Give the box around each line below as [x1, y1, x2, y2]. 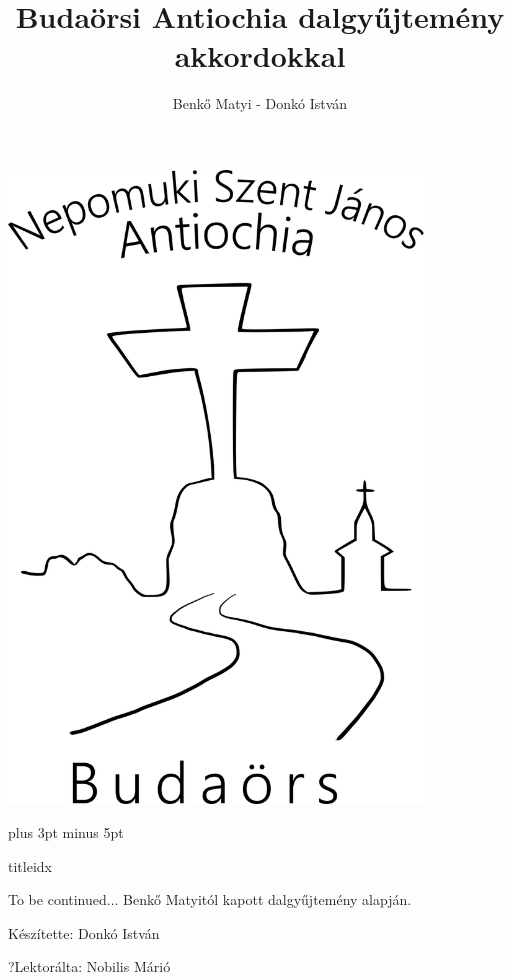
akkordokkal [174, 35, 346, 76]
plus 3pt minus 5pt [8, 821, 124, 842]
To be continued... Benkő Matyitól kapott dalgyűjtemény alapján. [8, 889, 412, 910]
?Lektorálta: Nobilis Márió [8, 956, 171, 977]
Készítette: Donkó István [8, 922, 160, 943]
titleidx [8, 855, 52, 876]
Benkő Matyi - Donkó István [172, 93, 348, 114]
